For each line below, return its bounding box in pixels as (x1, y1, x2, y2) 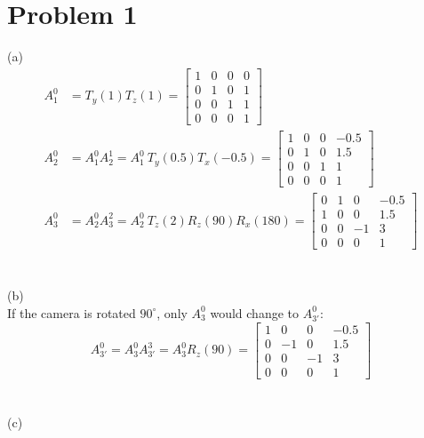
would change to (210, 303, 299, 322)
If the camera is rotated (7, 303, 136, 322)
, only (156, 303, 188, 322)
